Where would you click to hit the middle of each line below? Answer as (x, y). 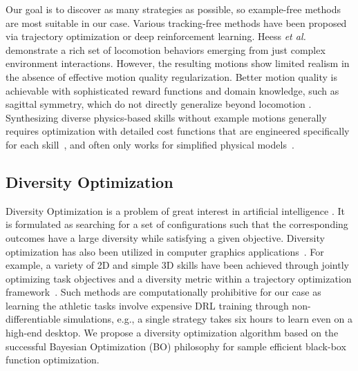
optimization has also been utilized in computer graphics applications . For (165, 251)
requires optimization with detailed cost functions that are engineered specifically (178, 131)
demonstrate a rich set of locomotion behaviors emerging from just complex (166, 49)
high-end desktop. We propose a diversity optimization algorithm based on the (172, 333)
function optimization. (53, 360)
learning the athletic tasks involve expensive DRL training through (147, 305)
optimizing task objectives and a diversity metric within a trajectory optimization (179, 278)
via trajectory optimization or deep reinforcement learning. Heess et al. (156, 36)
